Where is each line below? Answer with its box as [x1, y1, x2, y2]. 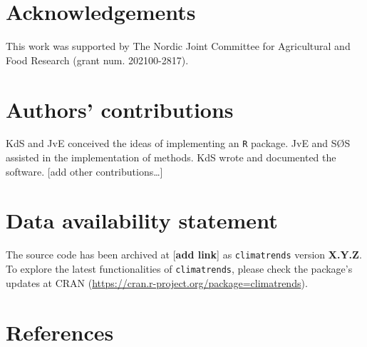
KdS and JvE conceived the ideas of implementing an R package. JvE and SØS [6, 136, 351, 151]
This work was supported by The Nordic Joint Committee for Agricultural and [6, 39, 351, 54]
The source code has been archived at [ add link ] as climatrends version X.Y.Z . [6, 247, 362, 262]
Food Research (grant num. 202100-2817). [6, 52, 189, 67]
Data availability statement [6, 206, 278, 235]
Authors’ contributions [6, 94, 234, 124]
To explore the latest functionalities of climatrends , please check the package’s [6, 261, 353, 276]
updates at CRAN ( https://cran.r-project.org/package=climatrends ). [6, 275, 308, 290]
